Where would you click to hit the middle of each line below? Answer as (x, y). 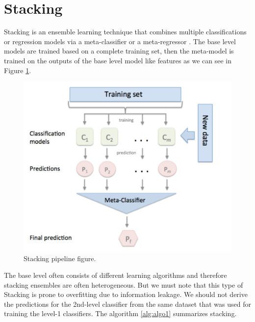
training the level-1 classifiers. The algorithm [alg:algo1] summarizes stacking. (120, 313)
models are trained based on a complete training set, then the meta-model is (119, 51)
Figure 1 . (18, 70)
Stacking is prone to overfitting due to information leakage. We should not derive (126, 294)
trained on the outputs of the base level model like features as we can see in (118, 60)
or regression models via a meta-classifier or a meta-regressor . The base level (120, 41)
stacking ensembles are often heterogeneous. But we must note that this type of (124, 284)
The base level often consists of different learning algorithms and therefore (115, 275)
